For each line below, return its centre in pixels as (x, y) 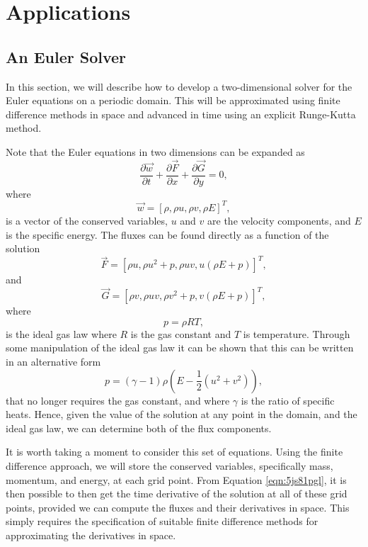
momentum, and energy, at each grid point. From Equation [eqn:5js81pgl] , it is (176, 479)
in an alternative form (53, 362)
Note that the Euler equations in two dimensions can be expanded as (155, 151)
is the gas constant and (181, 333)
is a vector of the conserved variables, (87, 220)
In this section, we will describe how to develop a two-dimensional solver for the (179, 86)
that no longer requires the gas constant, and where (118, 400)
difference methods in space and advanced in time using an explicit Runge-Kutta (181, 114)
